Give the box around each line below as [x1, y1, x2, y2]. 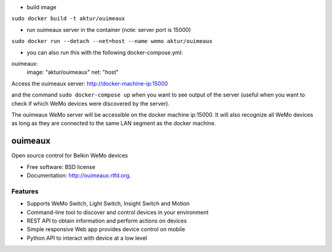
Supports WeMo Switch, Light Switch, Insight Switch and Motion [26, 200, 190, 207]
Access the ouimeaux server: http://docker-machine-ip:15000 [11, 80, 168, 87]
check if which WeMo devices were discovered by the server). [11, 100, 170, 107]
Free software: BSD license [26, 163, 95, 170]
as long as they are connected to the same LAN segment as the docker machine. [11, 120, 216, 127]
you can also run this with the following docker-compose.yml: [26, 49, 183, 56]
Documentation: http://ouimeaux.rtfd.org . [26, 171, 132, 179]
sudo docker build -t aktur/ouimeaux [11, 15, 125, 22]
